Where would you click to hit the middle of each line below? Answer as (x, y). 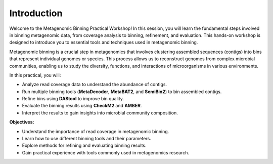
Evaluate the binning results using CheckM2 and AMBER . (82, 106)
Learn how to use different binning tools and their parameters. (86, 139)
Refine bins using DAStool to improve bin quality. (73, 99)
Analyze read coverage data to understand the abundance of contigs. (94, 85)
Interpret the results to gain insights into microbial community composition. (100, 113)
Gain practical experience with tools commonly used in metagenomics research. (106, 152)
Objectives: (22, 122)
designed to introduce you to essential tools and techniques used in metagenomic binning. (104, 43)
